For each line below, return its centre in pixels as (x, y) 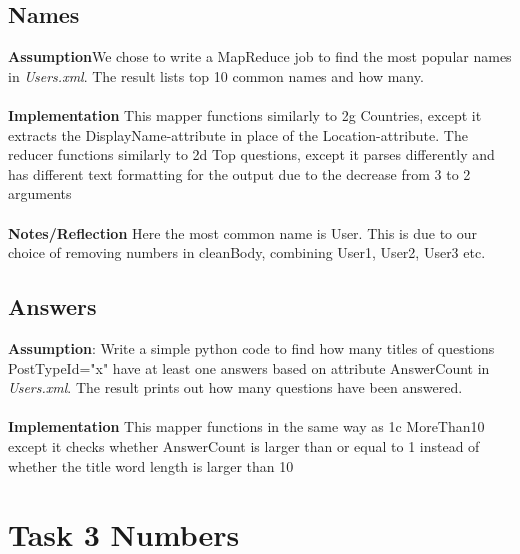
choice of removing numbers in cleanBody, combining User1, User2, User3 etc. (247, 252)
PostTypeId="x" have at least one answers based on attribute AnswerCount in (249, 367)
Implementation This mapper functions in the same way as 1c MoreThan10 (246, 426)
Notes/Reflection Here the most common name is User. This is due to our (243, 232)
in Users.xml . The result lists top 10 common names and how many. (216, 75)
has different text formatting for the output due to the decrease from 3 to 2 (239, 173)
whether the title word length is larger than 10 (151, 465)
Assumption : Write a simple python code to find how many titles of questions (251, 347)
